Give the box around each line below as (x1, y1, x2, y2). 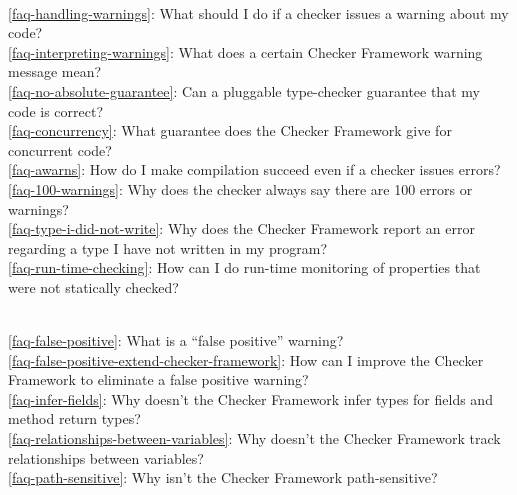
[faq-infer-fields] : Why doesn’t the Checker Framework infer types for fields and (8, 388, 493, 409)
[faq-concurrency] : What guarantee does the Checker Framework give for (8, 120, 452, 141)
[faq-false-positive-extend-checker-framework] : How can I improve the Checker (8, 349, 484, 370)
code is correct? (8, 100, 104, 121)
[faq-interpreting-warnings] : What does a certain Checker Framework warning (8, 41, 483, 62)
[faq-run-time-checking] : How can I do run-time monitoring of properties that (8, 257, 481, 278)
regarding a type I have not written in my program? (8, 237, 328, 258)
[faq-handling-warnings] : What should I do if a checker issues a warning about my (8, 2, 509, 23)
